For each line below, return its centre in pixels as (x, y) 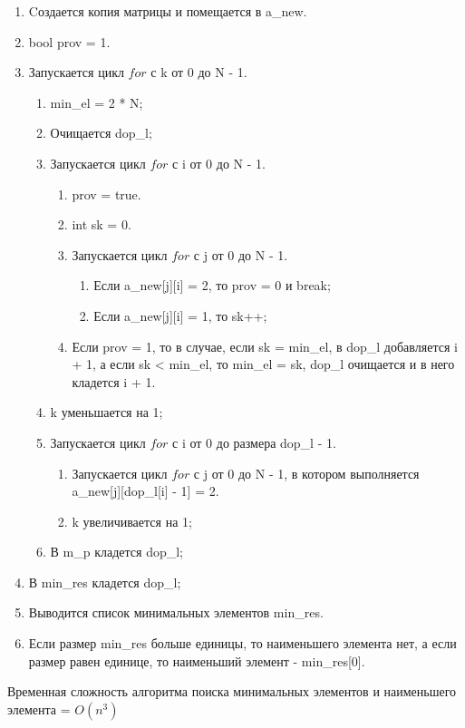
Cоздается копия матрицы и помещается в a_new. (168, 11)
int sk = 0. (102, 224)
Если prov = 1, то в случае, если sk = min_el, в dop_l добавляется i (265, 346)
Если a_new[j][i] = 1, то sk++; (180, 315)
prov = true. (107, 194)
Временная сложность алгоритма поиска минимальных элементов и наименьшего (232, 691)
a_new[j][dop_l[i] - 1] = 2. (145, 491)
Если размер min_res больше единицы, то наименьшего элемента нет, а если (242, 643)
